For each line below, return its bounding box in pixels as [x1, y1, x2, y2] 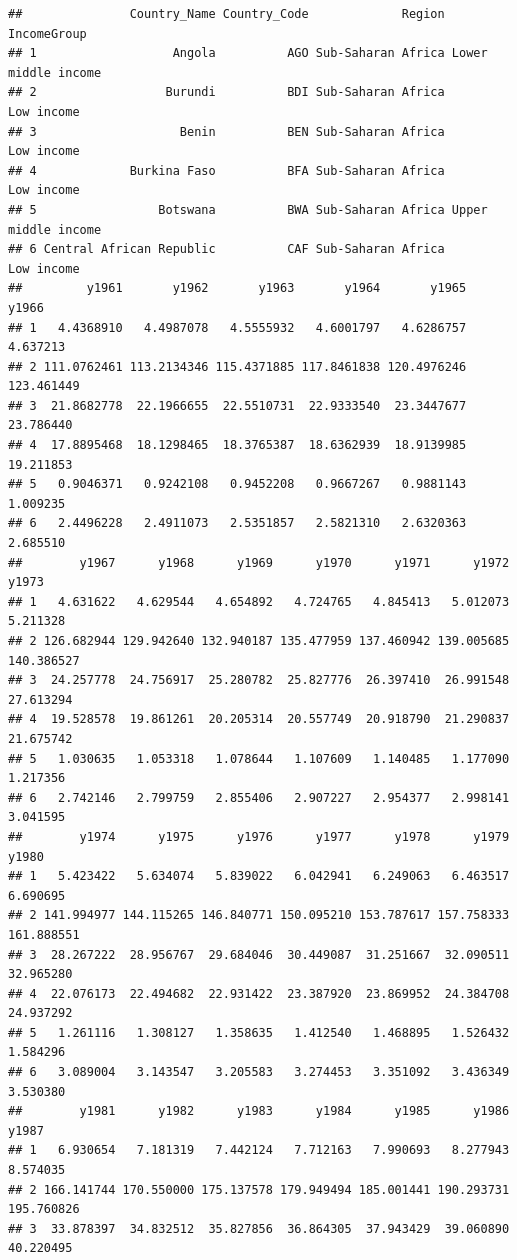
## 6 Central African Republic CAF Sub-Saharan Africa [8, 242, 445, 257]
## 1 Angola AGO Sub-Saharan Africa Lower [8, 46, 488, 61]
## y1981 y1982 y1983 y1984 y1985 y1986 [8, 1104, 510, 1119]
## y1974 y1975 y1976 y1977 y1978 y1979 [8, 829, 510, 844]
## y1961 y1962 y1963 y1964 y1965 [8, 281, 467, 296]
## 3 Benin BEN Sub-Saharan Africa [8, 124, 445, 139]
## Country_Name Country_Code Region [8, 7, 445, 21]
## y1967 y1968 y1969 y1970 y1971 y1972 [8, 555, 510, 570]
